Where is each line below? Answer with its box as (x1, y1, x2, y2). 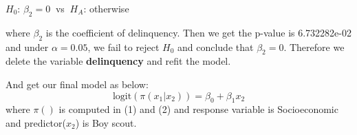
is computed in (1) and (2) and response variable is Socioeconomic (58, 102, 338, 116)
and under (6, 39, 49, 54)
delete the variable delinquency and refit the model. (6, 54, 231, 68)
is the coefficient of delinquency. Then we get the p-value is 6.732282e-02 (45, 25, 351, 39)
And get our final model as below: (6, 76, 149, 91)
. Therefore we (283, 39, 345, 54)
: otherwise (83, 1, 129, 15)
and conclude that (177, 39, 254, 54)
